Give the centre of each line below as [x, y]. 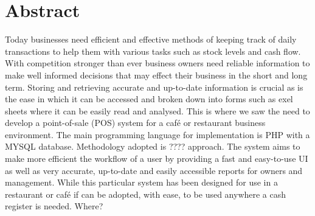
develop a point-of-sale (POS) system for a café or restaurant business [135, 123]
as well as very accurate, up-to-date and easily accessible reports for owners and [154, 170]
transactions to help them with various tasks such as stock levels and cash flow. [153, 51]
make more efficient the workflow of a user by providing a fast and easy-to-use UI [157, 159]
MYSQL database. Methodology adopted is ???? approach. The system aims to [153, 146]
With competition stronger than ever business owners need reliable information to [157, 63]
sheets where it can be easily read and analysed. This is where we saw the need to [157, 110]
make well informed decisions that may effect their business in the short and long [156, 75]
